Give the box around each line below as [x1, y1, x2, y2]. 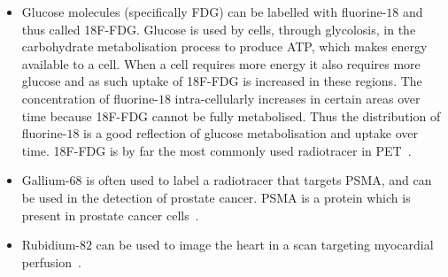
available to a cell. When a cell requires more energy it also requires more [21, 54, 421, 73]
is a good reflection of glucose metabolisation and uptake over [83, 124, 418, 142]
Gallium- [21, 171, 70, 189]
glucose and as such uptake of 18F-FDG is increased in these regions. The [21, 72, 422, 90]
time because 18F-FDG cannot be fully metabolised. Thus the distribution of [21, 106, 441, 125]
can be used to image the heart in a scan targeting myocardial [96, 235, 434, 254]
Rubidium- [21, 235, 80, 254]
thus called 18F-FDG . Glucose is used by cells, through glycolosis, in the [21, 19, 416, 38]
